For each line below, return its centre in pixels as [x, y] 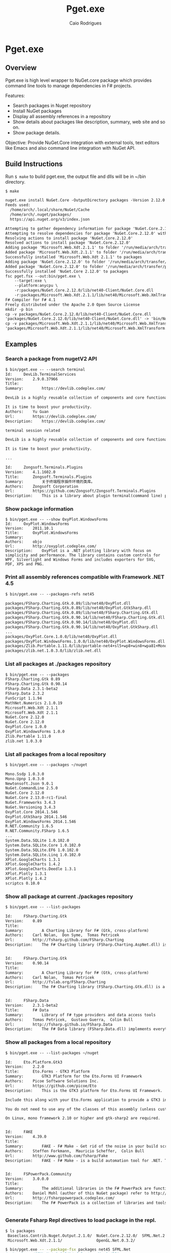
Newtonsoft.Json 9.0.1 [29, 783]
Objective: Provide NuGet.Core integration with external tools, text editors [82, 142]
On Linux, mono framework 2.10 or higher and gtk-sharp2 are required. [83, 1118]
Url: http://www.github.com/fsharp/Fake [57, 1156]
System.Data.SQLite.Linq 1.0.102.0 [43, 855]
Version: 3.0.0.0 [27, 1179]
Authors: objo [24, 542]
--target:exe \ [31, 281]
